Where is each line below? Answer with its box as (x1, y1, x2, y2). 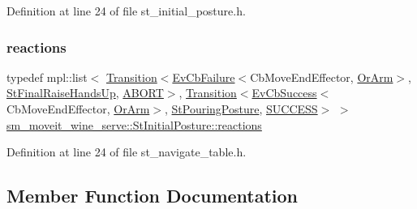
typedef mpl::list (6, 68, 88, 85)
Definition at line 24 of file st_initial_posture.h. (6, 2, 246, 19)
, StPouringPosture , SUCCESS (164, 100, 318, 117)
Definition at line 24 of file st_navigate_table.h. (6, 143, 247, 160)
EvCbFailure (172, 68, 235, 85)
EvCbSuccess (251, 84, 317, 101)
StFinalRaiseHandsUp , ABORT (6, 84, 164, 101)
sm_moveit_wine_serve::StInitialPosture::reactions (6, 116, 262, 133)
